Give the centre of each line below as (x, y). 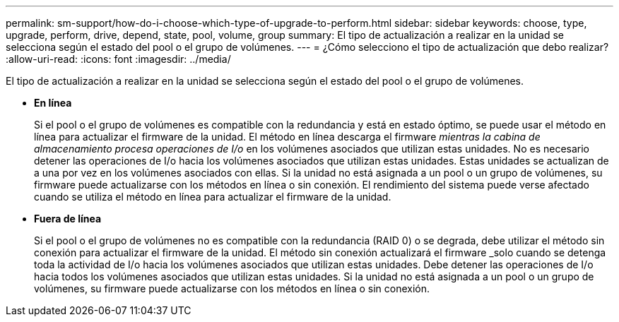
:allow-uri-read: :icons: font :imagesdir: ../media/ (118, 59)
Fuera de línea (68, 219)
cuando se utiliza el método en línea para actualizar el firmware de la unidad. (213, 197)
